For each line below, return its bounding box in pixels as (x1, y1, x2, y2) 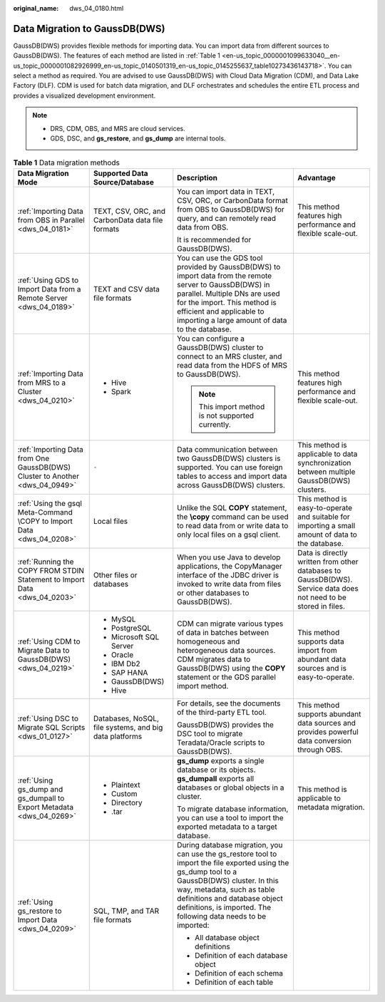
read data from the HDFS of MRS (177, 360, 288, 370)
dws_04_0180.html (69, 4, 124, 12)
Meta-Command (17, 507, 73, 517)
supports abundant (297, 709, 361, 719)
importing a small (297, 520, 356, 530)
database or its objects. (177, 765, 256, 775)
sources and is (297, 663, 347, 673)
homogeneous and (177, 636, 240, 646)
